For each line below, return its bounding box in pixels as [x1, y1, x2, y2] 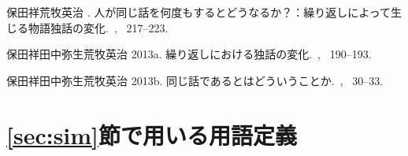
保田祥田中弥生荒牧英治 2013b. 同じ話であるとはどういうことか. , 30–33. [6, 72, 384, 88]
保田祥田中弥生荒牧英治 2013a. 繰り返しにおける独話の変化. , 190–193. [6, 46, 372, 62]
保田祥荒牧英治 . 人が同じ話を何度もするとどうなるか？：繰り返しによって [6, 4, 391, 20]
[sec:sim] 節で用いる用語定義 [6, 118, 298, 150]
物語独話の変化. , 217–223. [28, 19, 169, 35]
